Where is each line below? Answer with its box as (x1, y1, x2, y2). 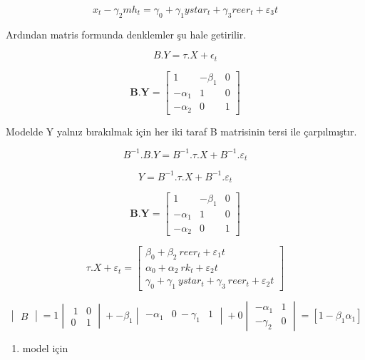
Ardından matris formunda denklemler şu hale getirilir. (6, 26, 247, 41)
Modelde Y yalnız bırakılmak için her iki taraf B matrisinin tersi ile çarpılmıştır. (6, 123, 357, 138)
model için (22, 341, 68, 356)
